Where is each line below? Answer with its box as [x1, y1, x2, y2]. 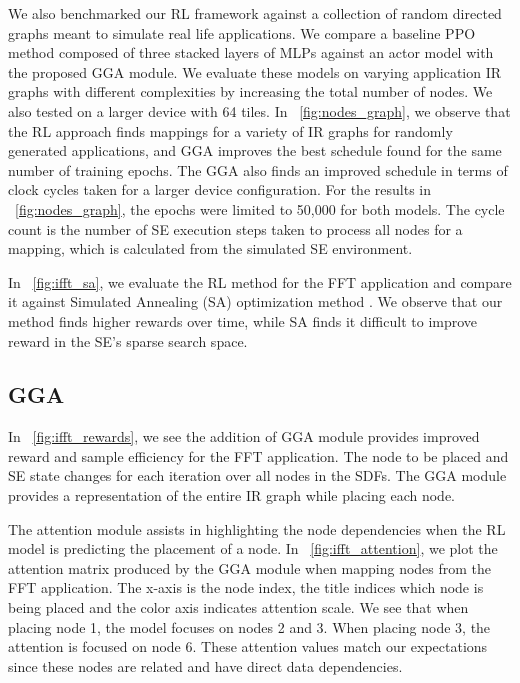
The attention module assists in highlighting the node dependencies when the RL [8, 518, 506, 539]
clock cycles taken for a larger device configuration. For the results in [8, 179, 431, 200]
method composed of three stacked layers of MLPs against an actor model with [8, 42, 494, 63]
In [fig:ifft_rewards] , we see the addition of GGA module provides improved [8, 426, 480, 447]
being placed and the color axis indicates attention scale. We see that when [8, 597, 469, 618]
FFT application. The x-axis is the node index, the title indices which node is [8, 577, 484, 598]
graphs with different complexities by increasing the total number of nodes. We [8, 81, 493, 102]
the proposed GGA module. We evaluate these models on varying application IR [8, 61, 502, 82]
